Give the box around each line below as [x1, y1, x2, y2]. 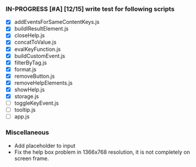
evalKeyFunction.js [14, 45, 61, 53]
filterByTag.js [14, 59, 47, 66]
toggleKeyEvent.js [14, 99, 59, 107]
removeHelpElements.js [14, 79, 73, 86]
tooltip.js [14, 107, 36, 114]
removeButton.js [14, 72, 55, 80]
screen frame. [14, 154, 49, 162]
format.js [14, 65, 36, 73]
